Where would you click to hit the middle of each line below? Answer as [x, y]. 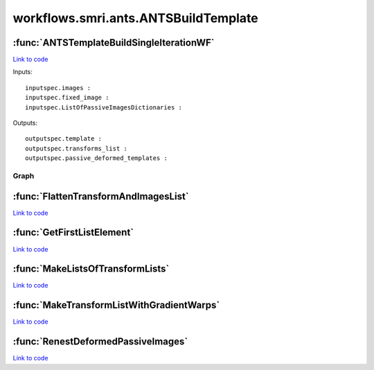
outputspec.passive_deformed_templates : [96, 158]
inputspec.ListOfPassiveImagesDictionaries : [104, 107]
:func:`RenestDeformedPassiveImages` [100, 342]
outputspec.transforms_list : [77, 148]
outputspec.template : [64, 139]
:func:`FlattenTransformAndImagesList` [101, 196]
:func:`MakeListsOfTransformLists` [91, 269]
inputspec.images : [58, 88]
